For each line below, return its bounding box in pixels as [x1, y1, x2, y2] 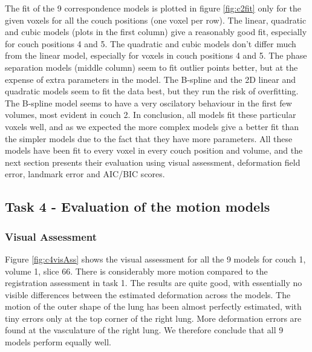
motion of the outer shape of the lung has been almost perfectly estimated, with [5, 300, 302, 313]
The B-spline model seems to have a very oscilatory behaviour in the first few [5, 96, 292, 109]
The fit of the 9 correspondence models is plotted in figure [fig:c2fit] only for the [5, 2, 302, 14]
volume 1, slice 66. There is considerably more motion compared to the [5, 264, 268, 277]
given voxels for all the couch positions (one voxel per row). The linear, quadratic [5, 13, 307, 26]
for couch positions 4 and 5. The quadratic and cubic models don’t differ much [5, 37, 296, 50]
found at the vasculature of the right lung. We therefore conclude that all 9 [5, 324, 284, 336]
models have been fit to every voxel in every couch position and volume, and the [5, 144, 303, 157]
